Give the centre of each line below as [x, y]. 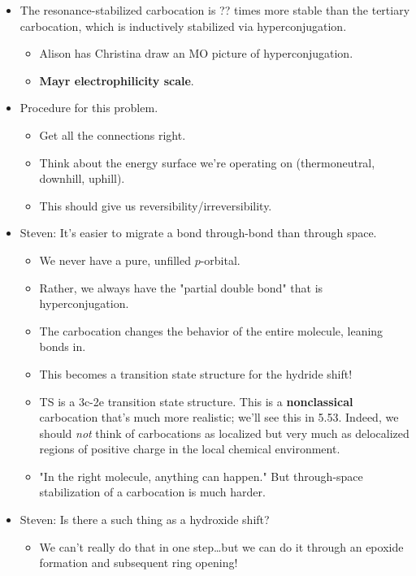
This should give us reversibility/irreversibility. [156, 205]
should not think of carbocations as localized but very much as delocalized [224, 433]
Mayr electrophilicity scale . [117, 80]
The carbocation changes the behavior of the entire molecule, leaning [211, 330]
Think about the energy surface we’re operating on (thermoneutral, [207, 162]
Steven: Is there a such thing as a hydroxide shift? [145, 520]
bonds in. [63, 346]
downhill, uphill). [82, 178]
